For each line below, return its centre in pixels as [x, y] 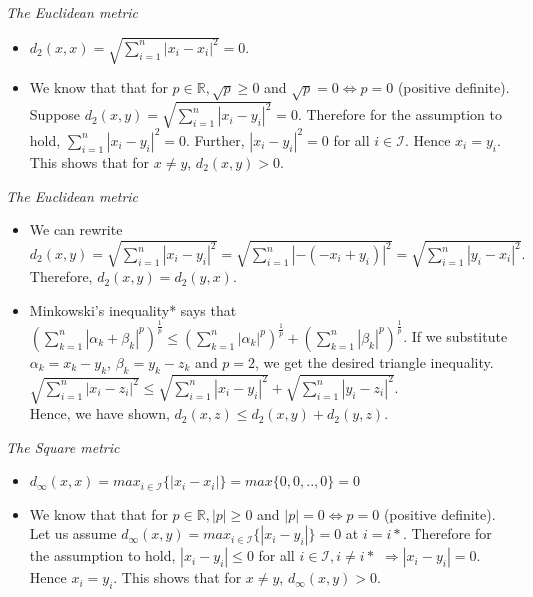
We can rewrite [76, 229]
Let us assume [73, 533]
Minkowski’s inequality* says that [133, 309]
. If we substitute [455, 336]
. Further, [215, 139]
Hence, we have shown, [99, 413]
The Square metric [63, 446]
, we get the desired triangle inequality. [374, 361]
